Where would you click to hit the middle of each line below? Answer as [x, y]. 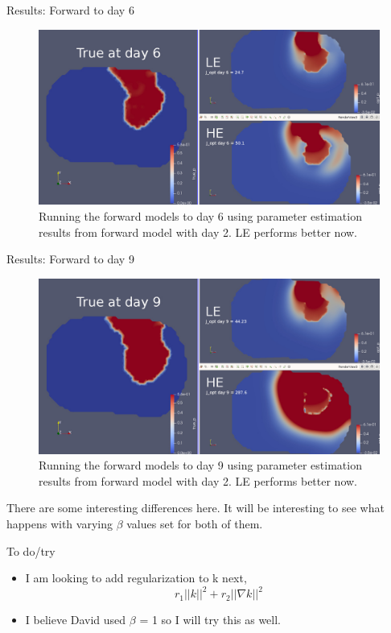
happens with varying [60, 523]
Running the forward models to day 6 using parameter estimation [200, 215]
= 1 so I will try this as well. [210, 620]
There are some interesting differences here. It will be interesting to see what [195, 508]
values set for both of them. [195, 523]
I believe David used [76, 620]
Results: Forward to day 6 [70, 10]
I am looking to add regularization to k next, [136, 578]
